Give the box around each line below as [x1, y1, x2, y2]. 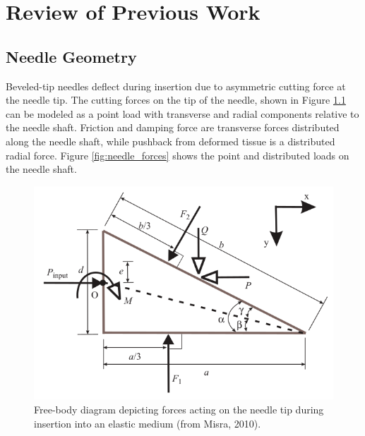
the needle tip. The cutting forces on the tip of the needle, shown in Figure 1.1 [6, 92, 346, 107]
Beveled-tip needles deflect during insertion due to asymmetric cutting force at [6, 78, 346, 93]
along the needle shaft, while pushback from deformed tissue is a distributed [6, 133, 335, 148]
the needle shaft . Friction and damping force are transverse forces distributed [6, 120, 340, 135]
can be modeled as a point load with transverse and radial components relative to [6, 106, 359, 121]
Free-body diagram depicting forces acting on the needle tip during [34, 402, 324, 417]
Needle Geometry [6, 45, 137, 67]
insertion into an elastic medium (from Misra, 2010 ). [34, 416, 261, 430]
